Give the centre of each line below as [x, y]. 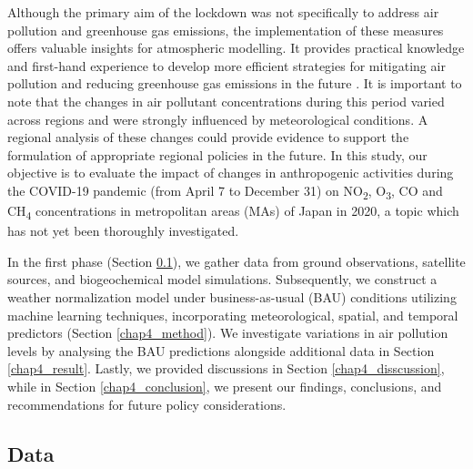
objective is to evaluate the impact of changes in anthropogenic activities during [231, 173]
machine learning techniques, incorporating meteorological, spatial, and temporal [233, 315]
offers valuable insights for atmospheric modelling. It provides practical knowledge [236, 48]
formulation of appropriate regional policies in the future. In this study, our [217, 154]
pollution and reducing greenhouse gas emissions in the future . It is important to [235, 83]
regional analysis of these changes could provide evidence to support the [208, 137]
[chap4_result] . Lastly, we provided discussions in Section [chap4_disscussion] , [226, 368]
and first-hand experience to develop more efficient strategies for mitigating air [226, 65]
